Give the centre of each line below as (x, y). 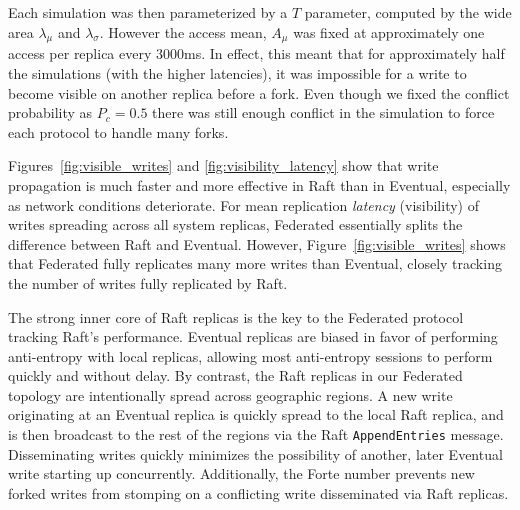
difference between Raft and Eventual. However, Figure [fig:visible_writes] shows (257, 243)
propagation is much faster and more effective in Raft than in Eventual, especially (259, 184)
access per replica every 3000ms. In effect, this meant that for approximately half (256, 53)
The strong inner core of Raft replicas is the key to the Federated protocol (236, 316)
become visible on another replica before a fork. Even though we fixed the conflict (259, 92)
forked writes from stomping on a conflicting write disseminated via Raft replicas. (258, 492)
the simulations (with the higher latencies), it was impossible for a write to (237, 72)
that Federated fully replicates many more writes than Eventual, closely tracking (255, 263)
